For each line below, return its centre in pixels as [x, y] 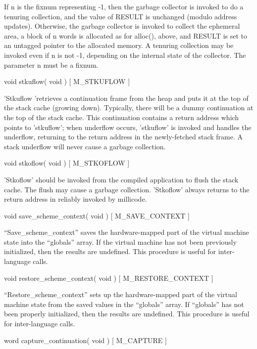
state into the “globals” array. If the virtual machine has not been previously [120, 241]
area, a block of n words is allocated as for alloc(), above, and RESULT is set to [126, 35]
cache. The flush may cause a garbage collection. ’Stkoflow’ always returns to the [127, 189]
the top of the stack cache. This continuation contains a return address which [122, 117]
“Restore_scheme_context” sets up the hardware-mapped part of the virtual [121, 294]
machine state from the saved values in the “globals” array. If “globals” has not [124, 304]
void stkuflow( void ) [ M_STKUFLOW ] [67, 81]
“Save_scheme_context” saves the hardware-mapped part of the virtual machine [127, 232]
